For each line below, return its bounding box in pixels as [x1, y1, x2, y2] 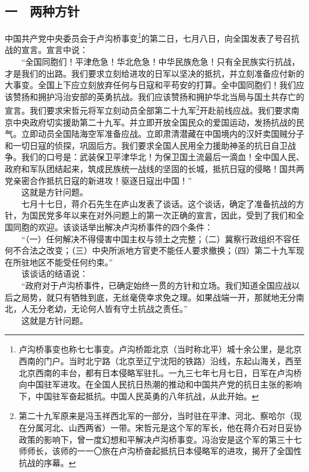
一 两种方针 [5, 2, 80, 20]
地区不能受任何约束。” [29, 255, 113, 268]
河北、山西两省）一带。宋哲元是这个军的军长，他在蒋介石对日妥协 [43, 421, 302, 433]
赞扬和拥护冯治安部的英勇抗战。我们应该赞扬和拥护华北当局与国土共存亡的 [12, 90, 304, 102]
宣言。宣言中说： [21, 43, 88, 56]
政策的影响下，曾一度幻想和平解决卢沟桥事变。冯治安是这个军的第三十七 [18, 433, 302, 445]
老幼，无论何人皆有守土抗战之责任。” [46, 302, 188, 315]
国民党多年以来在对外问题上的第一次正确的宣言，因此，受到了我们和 [29, 209, 296, 221]
